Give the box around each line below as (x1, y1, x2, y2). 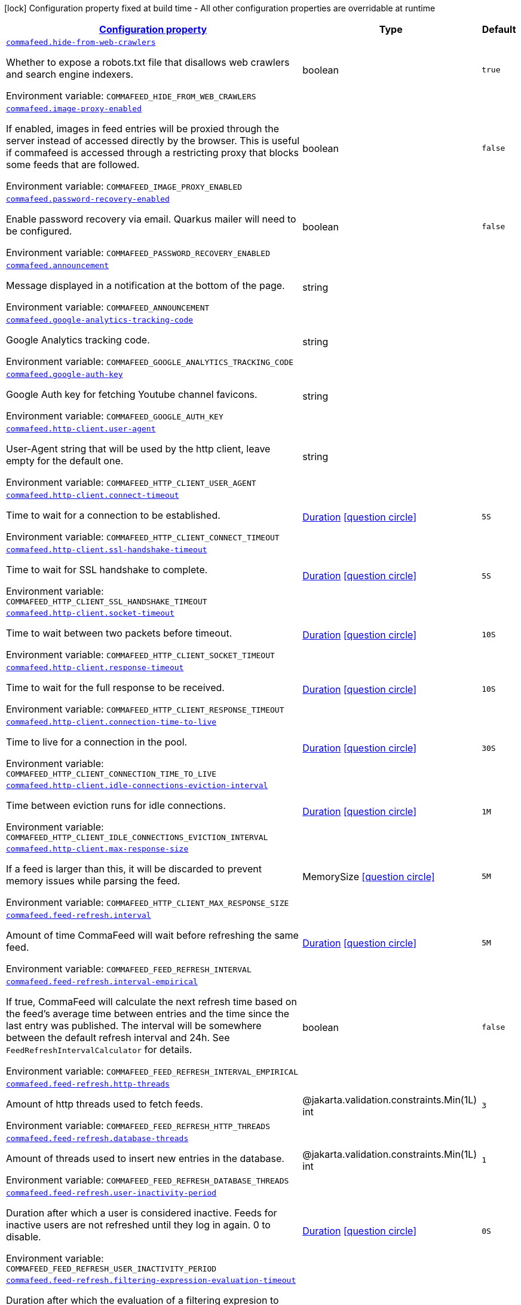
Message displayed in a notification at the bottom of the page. (6, 279, 285, 291)
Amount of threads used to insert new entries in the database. (6, 1152, 284, 1164)
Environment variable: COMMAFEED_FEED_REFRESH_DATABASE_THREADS (6, 1174, 289, 1186)
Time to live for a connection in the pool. (6, 736, 188, 748)
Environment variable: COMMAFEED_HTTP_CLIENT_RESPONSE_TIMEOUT (6, 703, 284, 715)
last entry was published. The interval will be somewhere (6, 1020, 262, 1032)
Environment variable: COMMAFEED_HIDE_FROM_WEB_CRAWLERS (6, 90, 256, 102)
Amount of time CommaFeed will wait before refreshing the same (6, 929, 299, 941)
